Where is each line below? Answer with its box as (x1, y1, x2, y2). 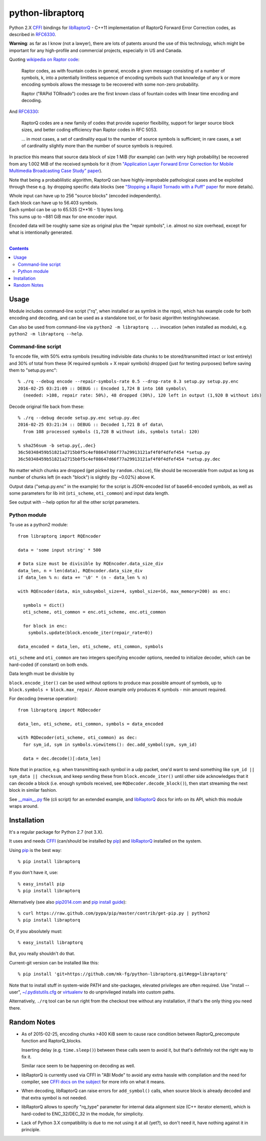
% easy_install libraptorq (18, 940, 83, 946)
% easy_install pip (18, 881, 65, 886)
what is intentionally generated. (9, 229, 73, 235)
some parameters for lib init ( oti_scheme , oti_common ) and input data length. (9, 490, 169, 496)
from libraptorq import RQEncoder (18, 533, 101, 539)
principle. (21, 1127, 41, 1133)
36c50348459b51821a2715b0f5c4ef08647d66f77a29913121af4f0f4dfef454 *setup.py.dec (18, 456, 221, 462)
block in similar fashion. (9, 787, 58, 793)
